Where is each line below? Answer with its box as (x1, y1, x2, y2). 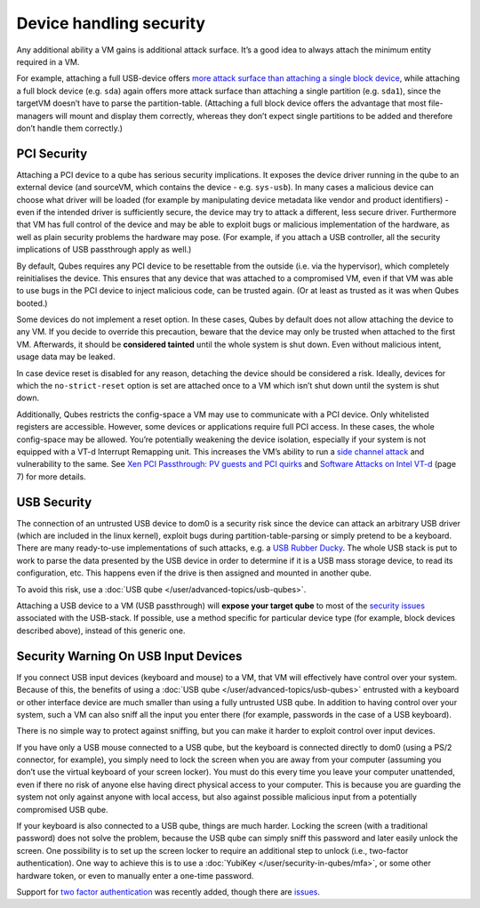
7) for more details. (16, 471, 86, 482)
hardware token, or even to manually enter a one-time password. (16, 870, 254, 880)
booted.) (16, 298, 48, 309)
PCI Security (16, 146, 88, 161)
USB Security (16, 494, 92, 510)
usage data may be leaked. (16, 351, 116, 362)
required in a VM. (16, 56, 80, 67)
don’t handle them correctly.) (16, 123, 124, 133)
